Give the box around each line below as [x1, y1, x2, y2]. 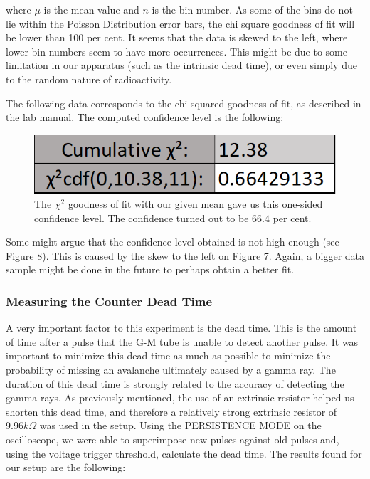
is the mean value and [43, 2, 139, 16]
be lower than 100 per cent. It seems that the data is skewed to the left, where [6, 30, 348, 45]
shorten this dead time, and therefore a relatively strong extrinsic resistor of [6, 404, 337, 419]
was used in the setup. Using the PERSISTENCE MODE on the [39, 418, 322, 433]
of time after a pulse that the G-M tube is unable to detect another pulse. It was [6, 334, 359, 349]
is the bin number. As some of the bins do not [152, 2, 353, 16]
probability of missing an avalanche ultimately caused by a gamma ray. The [6, 362, 336, 377]
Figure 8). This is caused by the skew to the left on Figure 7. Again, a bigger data [6, 248, 365, 263]
